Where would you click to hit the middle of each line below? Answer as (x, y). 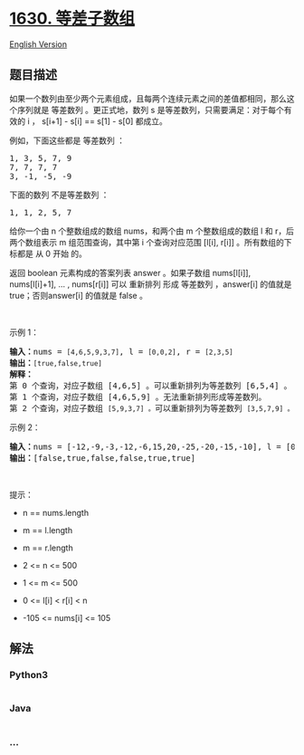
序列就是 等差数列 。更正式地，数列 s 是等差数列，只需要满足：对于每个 (151, 110)
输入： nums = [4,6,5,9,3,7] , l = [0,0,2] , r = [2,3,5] (121, 351)
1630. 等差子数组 (72, 19)
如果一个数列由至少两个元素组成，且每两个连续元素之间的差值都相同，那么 (148, 98)
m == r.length (48, 548)
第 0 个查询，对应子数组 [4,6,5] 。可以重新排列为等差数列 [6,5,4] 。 (151, 385)
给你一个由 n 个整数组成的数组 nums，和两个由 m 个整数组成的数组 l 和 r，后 (152, 231)
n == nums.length (55, 512)
